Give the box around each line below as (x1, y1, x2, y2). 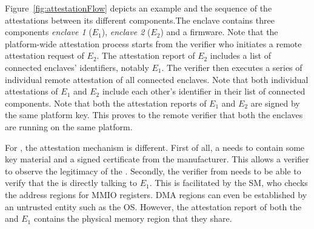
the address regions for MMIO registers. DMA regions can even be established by (5, 188, 307, 201)
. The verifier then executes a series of (161, 61, 302, 73)
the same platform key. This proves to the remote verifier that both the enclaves (5, 108, 303, 121)
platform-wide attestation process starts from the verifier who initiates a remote (5, 37, 302, 50)
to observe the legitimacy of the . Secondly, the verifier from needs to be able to (5, 164, 301, 177)
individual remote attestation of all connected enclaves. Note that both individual (5, 73, 309, 85)
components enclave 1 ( (5, 25, 92, 38)
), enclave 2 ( (101, 25, 151, 38)
